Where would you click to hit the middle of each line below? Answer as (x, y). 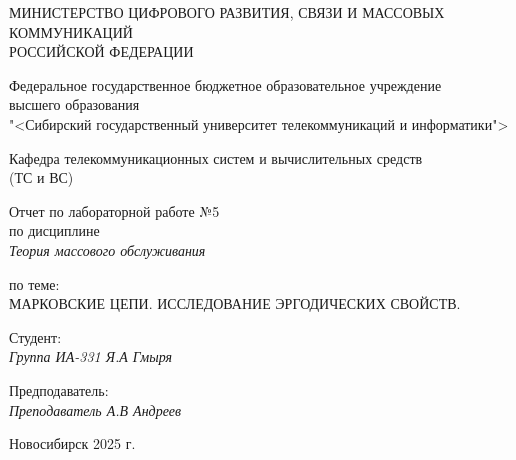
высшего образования (74, 104)
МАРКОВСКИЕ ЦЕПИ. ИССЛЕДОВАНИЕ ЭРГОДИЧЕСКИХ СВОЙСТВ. (235, 303)
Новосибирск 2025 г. (72, 443)
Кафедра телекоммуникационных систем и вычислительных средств (216, 157)
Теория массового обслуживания (107, 249)
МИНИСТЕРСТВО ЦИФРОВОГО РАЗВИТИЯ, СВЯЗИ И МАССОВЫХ (227, 12)
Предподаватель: (59, 389)
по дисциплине (54, 230)
